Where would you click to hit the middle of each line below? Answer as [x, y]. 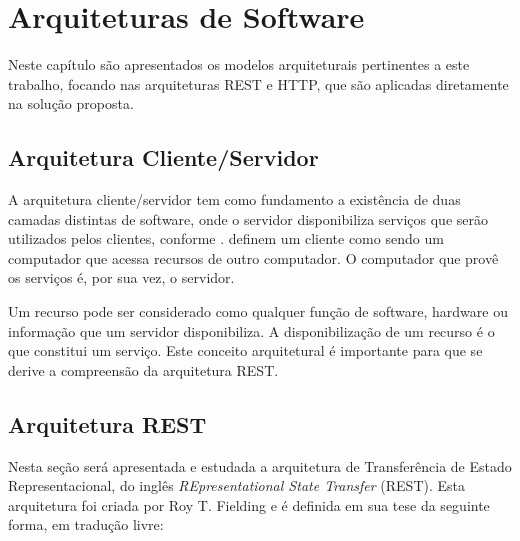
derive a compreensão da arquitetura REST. [143, 369]
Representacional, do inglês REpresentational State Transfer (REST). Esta [237, 485]
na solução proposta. [71, 103]
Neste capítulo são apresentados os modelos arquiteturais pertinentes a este [239, 64]
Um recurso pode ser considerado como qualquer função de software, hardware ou [258, 311]
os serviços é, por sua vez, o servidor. [121, 277]
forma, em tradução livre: [86, 524]
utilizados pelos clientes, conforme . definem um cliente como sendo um [226, 238]
